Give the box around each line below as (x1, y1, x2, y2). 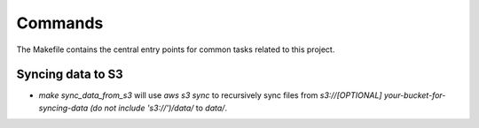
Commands (16, 13, 104, 33)
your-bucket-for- (383, 90, 446, 101)
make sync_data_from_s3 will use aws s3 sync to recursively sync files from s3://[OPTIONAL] (38, 90, 382, 101)
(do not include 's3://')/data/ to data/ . (90, 102, 228, 113)
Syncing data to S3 (16, 67, 123, 82)
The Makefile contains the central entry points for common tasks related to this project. (16, 44, 335, 55)
